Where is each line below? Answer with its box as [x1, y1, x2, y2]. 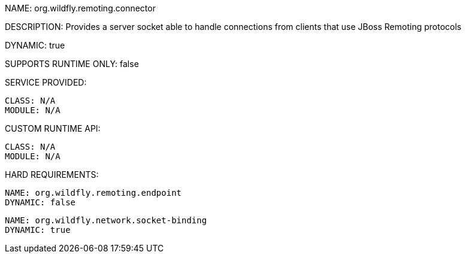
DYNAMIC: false [5, 198, 76, 207]
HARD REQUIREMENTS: [5, 169, 99, 180]
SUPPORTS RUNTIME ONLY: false [5, 59, 139, 69]
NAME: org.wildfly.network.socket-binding [5, 215, 207, 225]
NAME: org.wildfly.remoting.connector [5, 3, 156, 13]
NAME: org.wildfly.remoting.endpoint [5, 188, 182, 198]
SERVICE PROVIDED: [5, 77, 87, 87]
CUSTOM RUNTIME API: [5, 123, 101, 133]
